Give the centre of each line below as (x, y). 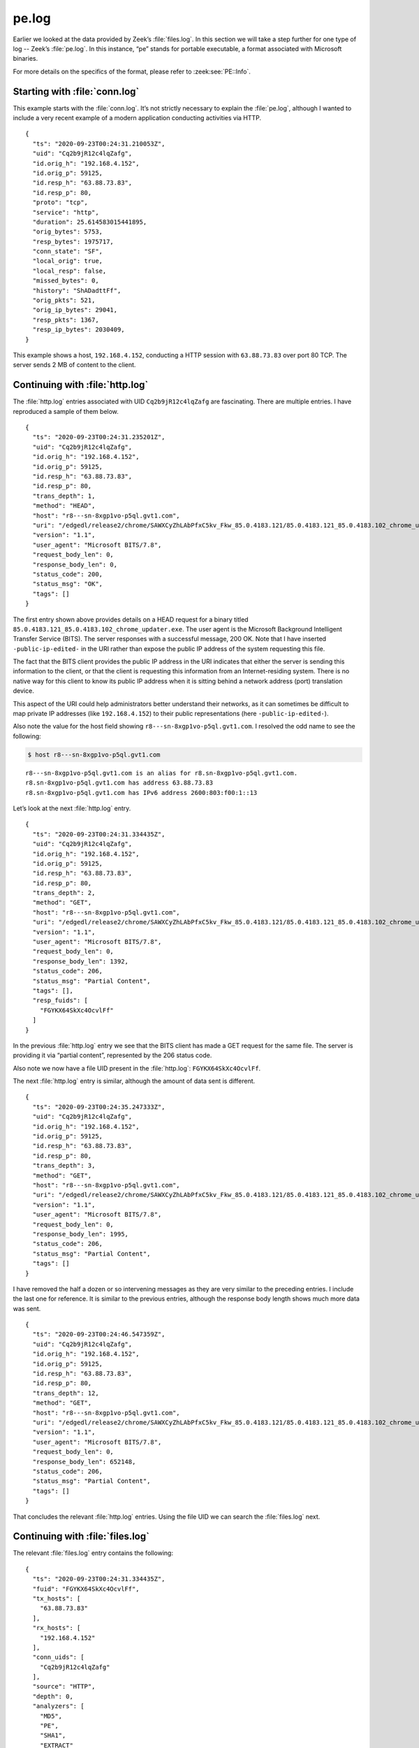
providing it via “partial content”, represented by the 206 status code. (112, 1055)
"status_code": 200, (68, 574)
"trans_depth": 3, (64, 1166)
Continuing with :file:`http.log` (81, 385)
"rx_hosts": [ (57, 1628)
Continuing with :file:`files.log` (81, 1536)
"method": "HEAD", (64, 506)
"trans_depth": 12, (66, 1393)
